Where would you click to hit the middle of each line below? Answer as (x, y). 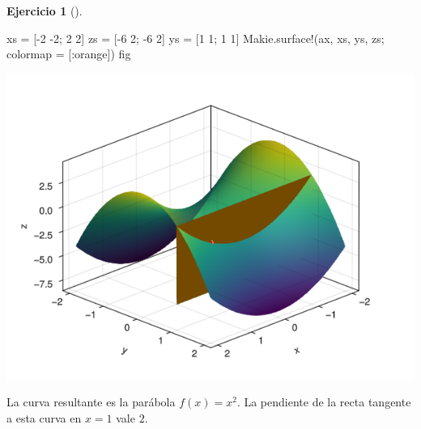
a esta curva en (44, 417)
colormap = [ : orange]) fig (69, 54)
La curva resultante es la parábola (91, 402)
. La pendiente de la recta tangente (324, 402)
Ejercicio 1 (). (45, 11)
